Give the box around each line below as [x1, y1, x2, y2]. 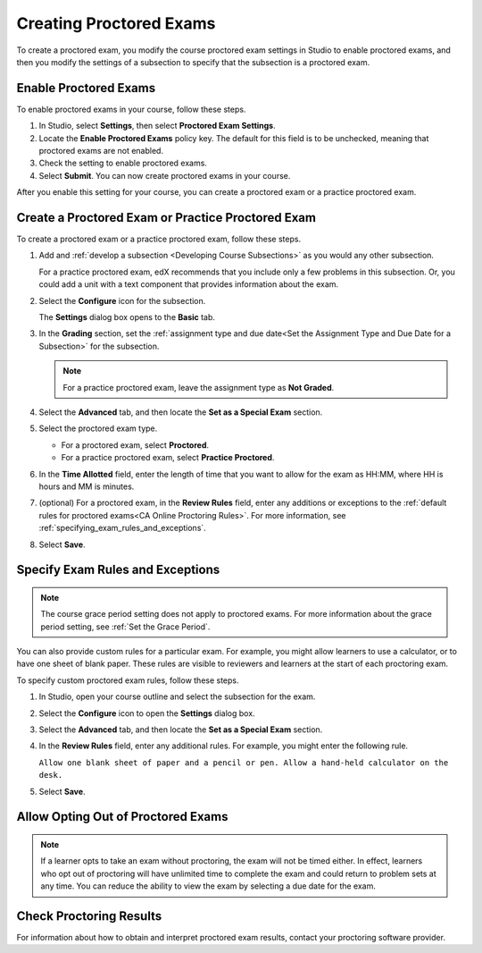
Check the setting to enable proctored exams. [38, 157, 207, 169]
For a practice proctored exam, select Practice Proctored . [61, 452, 275, 463]
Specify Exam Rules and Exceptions [16, 562, 220, 578]
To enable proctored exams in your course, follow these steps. [16, 104, 246, 114]
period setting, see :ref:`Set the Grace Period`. [40, 621, 211, 632]
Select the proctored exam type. [38, 423, 158, 434]
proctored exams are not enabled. [38, 146, 164, 156]
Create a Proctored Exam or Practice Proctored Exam [16, 210, 317, 225]
